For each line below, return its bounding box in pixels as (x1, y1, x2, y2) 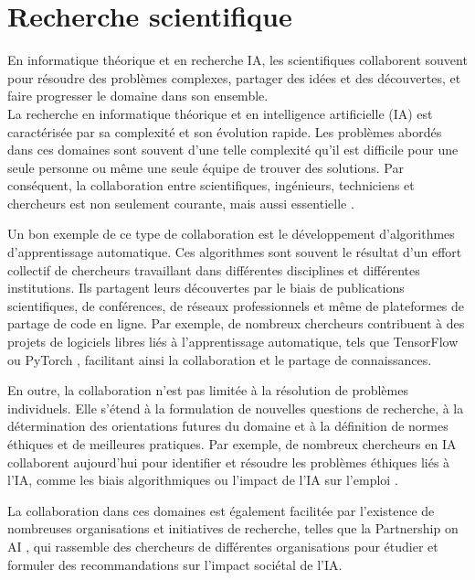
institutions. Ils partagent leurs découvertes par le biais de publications (7, 278, 405, 297)
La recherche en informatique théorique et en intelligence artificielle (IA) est (7, 103, 433, 123)
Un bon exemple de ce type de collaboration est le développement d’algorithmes (7, 224, 455, 243)
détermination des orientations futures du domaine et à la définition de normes (7, 416, 449, 435)
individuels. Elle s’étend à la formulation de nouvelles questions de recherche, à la (7, 398, 464, 417)
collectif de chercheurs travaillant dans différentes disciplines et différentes (7, 260, 420, 279)
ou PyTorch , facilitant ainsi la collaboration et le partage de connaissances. (7, 349, 432, 369)
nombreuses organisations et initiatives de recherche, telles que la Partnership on (7, 519, 459, 538)
